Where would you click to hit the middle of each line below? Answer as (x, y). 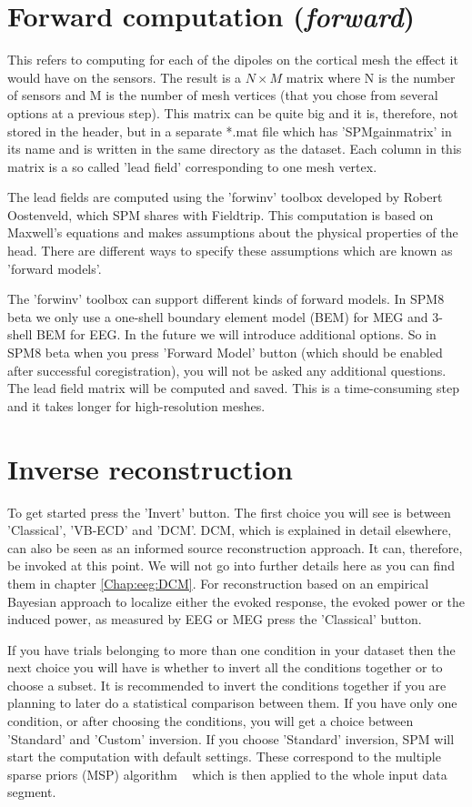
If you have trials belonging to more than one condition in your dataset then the (231, 649)
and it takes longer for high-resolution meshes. (136, 405)
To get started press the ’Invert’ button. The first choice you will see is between (229, 512)
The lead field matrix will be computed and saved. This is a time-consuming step (233, 388)
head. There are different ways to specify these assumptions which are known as (230, 251)
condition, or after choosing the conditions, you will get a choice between (211, 721)
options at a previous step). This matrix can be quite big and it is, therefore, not (233, 112)
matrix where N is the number (371, 77)
